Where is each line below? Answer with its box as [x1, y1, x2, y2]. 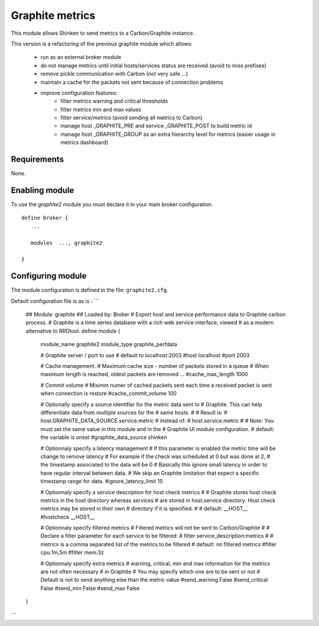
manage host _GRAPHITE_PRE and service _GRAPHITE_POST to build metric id [60, 122, 252, 129]
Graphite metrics [11, 9, 96, 22]
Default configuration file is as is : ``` [11, 297, 99, 304]
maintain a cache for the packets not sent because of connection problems [40, 79, 224, 86]
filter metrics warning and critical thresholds [60, 97, 168, 105]
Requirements [11, 154, 64, 165]
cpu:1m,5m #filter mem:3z [40, 549, 105, 556]
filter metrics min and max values [60, 106, 142, 113]
